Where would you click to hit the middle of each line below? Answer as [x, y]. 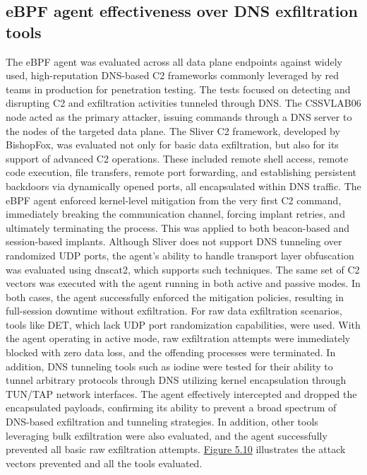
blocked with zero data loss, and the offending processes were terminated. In [171, 352]
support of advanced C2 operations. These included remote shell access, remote [177, 158]
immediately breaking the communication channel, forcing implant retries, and [175, 214]
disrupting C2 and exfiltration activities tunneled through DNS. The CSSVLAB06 [183, 103]
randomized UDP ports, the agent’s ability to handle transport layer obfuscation [180, 255]
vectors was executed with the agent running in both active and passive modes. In [183, 283]
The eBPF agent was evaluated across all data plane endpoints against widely [174, 61]
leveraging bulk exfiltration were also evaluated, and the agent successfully [167, 435]
